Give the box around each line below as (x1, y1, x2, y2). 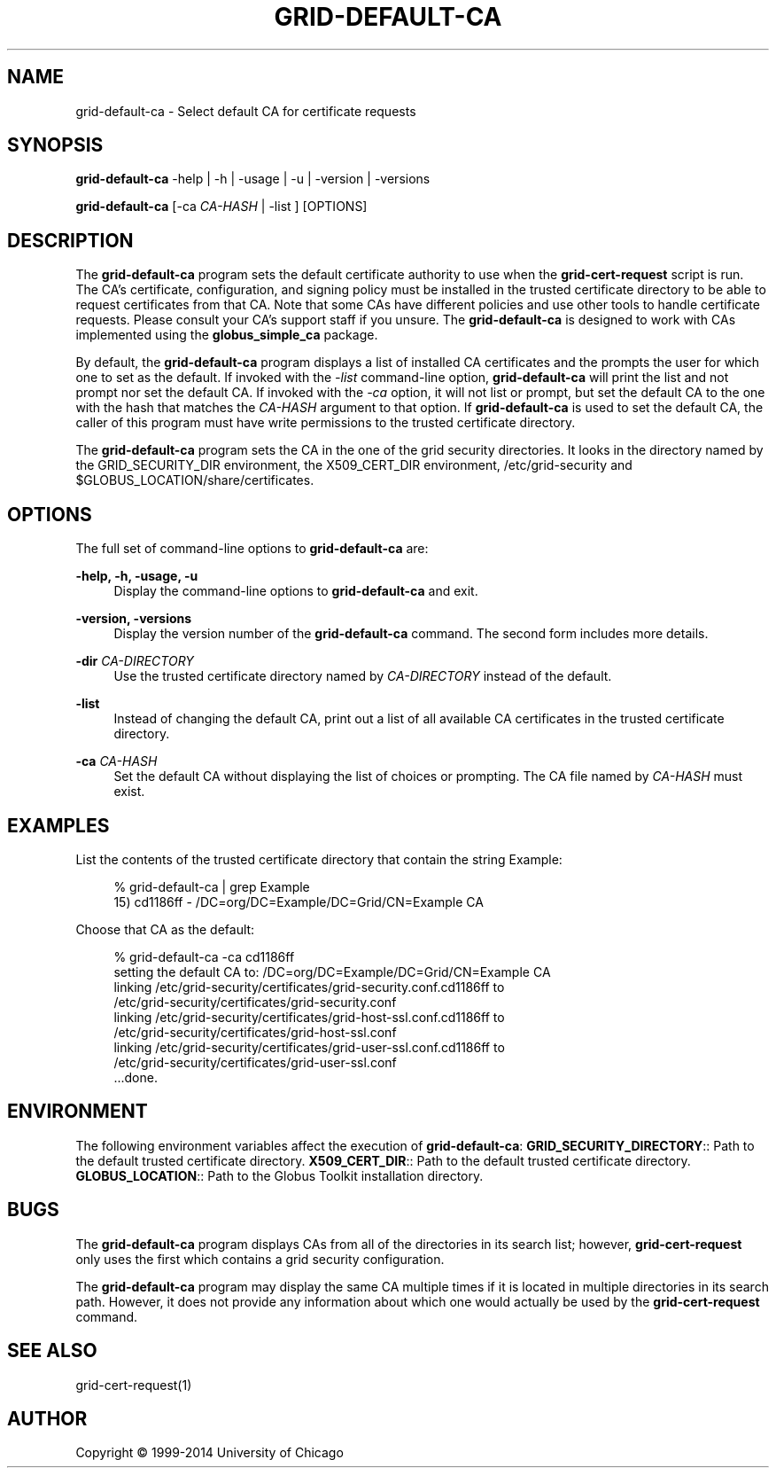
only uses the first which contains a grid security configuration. (75, 1251, 445, 1267)
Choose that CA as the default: (75, 921, 255, 937)
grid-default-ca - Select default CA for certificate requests (75, 103, 416, 119)
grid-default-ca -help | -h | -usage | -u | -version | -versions (75, 171, 431, 187)
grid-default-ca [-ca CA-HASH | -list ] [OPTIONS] (75, 199, 368, 215)
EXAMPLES (7, 814, 110, 837)
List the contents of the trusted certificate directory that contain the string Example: (75, 851, 563, 867)
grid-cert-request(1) (75, 1377, 192, 1393)
